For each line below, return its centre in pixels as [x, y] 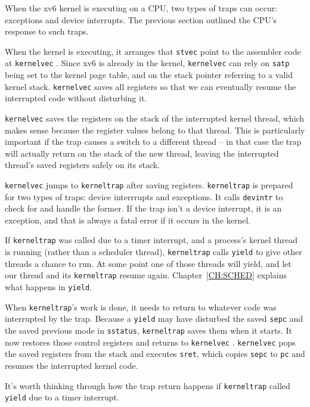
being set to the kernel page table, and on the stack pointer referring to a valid [149, 75]
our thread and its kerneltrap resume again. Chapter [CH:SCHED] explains [146, 275]
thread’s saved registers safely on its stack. [83, 165]
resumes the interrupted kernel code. [72, 365]
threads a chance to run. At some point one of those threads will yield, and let [148, 263]
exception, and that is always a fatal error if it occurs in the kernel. [128, 220]
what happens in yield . [48, 287]
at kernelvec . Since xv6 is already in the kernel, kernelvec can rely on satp [147, 63]
